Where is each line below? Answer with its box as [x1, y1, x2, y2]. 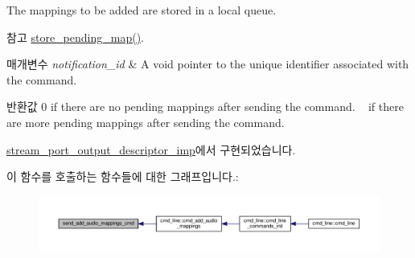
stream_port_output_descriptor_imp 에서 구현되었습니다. [6, 141, 296, 158]
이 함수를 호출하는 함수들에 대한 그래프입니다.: [6, 168, 239, 185]
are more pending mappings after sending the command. [6, 113, 285, 130]
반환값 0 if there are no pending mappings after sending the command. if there [6, 98, 404, 115]
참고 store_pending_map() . [6, 28, 144, 45]
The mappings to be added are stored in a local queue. [6, 2, 277, 18]
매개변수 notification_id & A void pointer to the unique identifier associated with [6, 55, 409, 72]
